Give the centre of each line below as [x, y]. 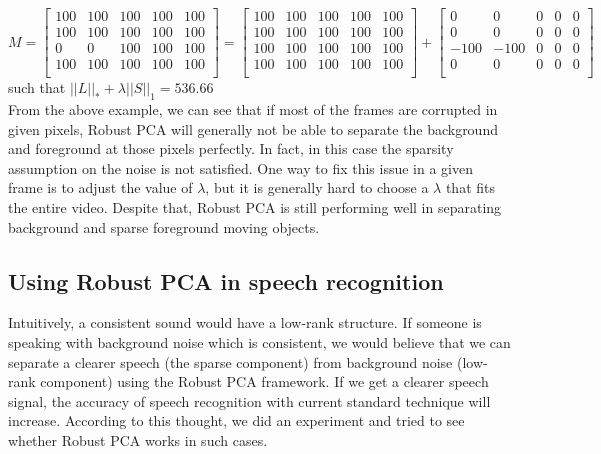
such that [37, 87]
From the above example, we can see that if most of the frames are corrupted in [253, 108]
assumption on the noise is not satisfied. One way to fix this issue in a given [240, 167]
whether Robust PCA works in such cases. [138, 439]
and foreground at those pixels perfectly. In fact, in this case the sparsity [231, 148]
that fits [470, 187]
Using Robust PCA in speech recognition [226, 280]
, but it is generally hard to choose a [317, 187]
